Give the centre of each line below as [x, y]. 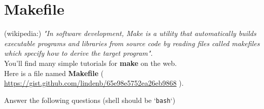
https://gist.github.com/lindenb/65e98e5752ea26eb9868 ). [94, 83]
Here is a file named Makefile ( [54, 73]
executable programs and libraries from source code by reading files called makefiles [132, 43]
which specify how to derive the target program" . [78, 53]
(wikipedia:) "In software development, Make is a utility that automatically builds [130, 33]
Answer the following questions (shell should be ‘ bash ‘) [90, 100]
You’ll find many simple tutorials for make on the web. [91, 63]
